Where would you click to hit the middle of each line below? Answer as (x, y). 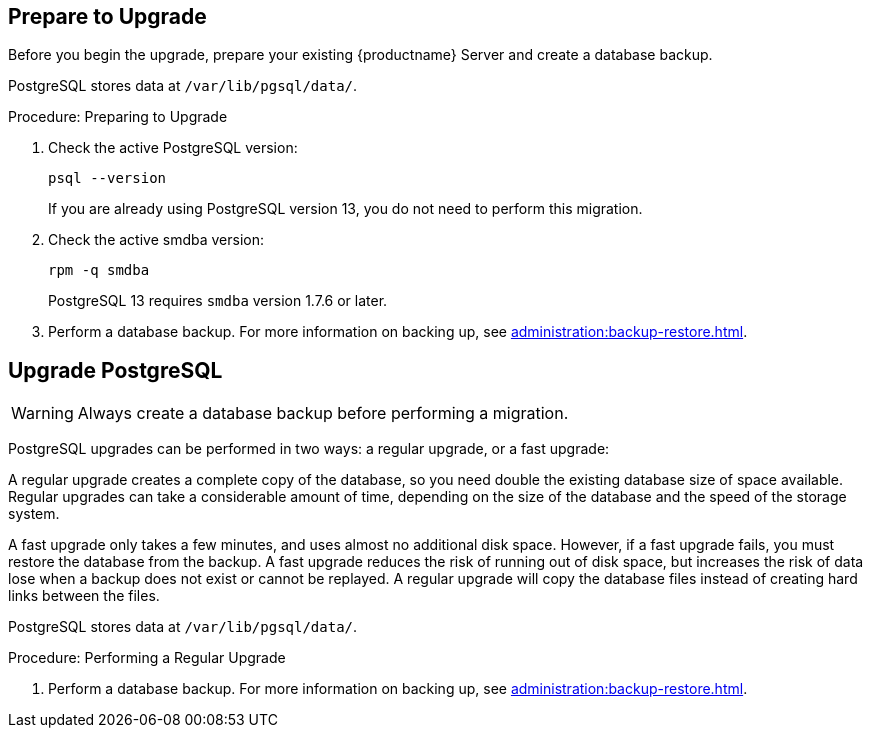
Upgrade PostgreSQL (115, 370)
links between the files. (84, 596)
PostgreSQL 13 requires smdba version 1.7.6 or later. (218, 301)
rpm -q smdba (99, 270)
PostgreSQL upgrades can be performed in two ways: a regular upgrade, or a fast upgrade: (309, 449)
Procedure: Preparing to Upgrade (118, 117)
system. (34, 514)
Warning (42, 413)
